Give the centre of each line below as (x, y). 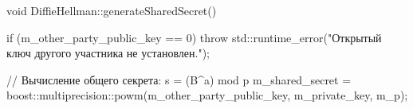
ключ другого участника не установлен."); (108, 53)
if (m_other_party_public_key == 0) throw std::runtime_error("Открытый (194, 37)
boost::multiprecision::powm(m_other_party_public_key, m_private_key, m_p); (207, 95)
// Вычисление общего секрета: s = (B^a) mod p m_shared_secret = (179, 79)
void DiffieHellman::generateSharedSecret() (112, 10)
